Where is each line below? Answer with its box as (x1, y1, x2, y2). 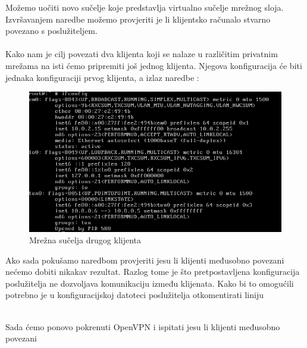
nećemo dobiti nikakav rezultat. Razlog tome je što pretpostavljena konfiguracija (5, 265, 300, 278)
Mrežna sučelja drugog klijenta (29, 234, 142, 246)
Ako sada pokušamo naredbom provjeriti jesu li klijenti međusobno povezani (5, 253, 284, 266)
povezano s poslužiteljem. (5, 24, 98, 37)
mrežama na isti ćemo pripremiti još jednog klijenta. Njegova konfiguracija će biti (5, 59, 302, 71)
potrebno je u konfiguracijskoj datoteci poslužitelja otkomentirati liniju (5, 289, 264, 301)
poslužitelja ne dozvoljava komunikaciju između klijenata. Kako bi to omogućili (5, 277, 294, 289)
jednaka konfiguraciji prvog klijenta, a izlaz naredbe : (5, 71, 199, 83)
